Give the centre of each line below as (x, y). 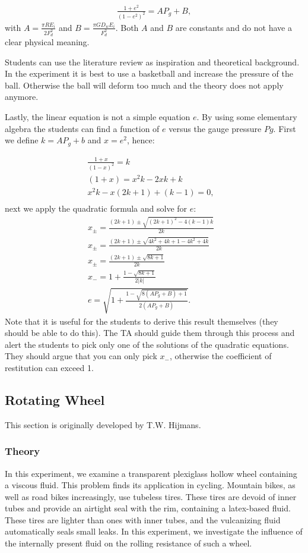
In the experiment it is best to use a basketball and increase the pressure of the (149, 73)
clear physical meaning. (47, 42)
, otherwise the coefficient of (220, 356)
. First (285, 128)
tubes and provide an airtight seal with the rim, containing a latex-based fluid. (148, 508)
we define (22, 140)
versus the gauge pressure (215, 128)
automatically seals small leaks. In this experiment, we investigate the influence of (154, 531)
